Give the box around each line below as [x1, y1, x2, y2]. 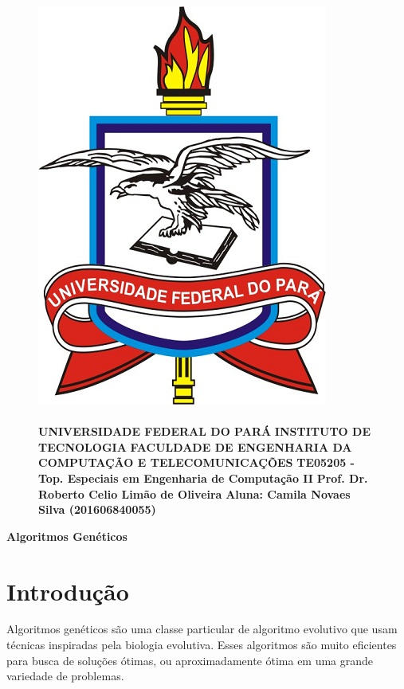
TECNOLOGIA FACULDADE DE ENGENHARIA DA [38, 438, 352, 455]
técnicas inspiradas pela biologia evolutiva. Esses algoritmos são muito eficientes [6, 636, 397, 653]
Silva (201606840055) [38, 501, 156, 518]
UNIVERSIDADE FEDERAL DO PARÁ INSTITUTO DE [38, 423, 371, 440]
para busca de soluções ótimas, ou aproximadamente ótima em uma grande [6, 652, 374, 668]
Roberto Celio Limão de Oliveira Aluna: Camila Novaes [38, 485, 351, 502]
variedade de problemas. [6, 667, 124, 684]
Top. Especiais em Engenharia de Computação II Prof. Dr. [38, 469, 368, 486]
